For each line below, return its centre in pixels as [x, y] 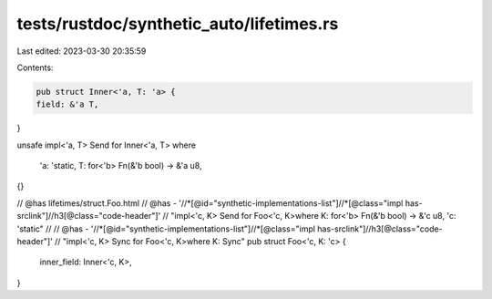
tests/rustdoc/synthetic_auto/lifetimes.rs [178, 24]
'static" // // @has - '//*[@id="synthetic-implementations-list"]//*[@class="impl [166, 229]
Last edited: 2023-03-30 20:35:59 [82, 51]
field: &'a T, [67, 104]
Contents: [35, 67]
